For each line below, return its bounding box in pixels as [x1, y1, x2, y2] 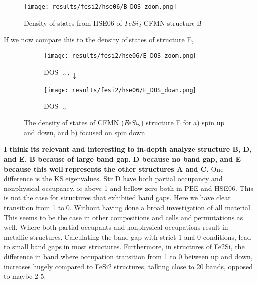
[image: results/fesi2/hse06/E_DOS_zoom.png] [44, 52, 196, 59]
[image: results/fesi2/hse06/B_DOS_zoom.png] [24, 3, 177, 10]
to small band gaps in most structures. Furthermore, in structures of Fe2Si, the [4, 241, 245, 252]
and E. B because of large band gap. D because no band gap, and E [4, 154, 241, 164]
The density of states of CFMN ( [24, 117, 124, 128]
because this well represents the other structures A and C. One [4, 163, 224, 174]
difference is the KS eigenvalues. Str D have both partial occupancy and [4, 173, 223, 184]
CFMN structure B [143, 17, 202, 28]
